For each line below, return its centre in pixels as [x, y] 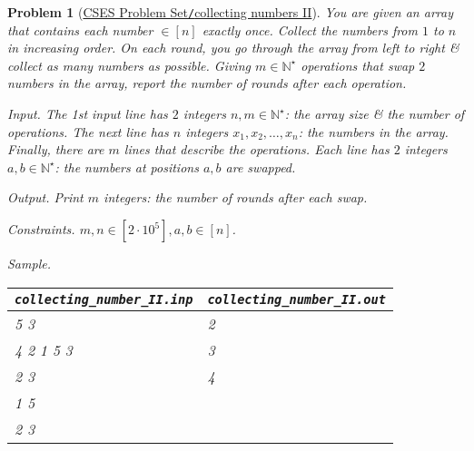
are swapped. [261, 167]
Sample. [29, 263]
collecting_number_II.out [296, 299]
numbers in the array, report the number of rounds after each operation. [207, 83]
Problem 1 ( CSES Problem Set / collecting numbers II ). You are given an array [230, 12]
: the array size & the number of [375, 114]
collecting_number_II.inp [104, 299]
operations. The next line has [88, 131]
